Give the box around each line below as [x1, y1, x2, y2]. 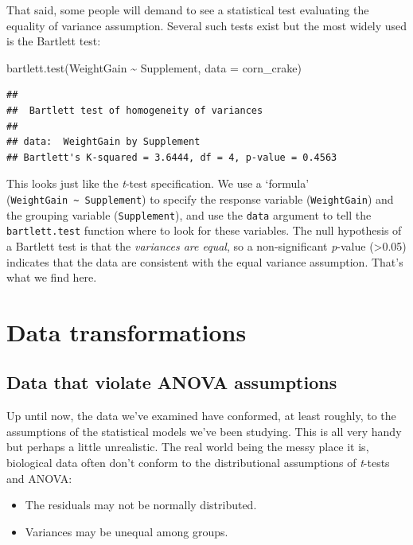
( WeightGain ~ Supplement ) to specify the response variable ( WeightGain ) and [6, 190, 394, 207]
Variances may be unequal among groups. [25, 523, 228, 539]
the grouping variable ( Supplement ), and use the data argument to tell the [6, 206, 372, 223]
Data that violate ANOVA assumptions [6, 370, 337, 395]
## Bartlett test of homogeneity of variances [6, 104, 263, 116]
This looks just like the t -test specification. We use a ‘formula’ [6, 175, 310, 192]
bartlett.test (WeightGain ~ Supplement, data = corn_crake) [6, 59, 302, 76]
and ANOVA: [6, 469, 72, 486]
